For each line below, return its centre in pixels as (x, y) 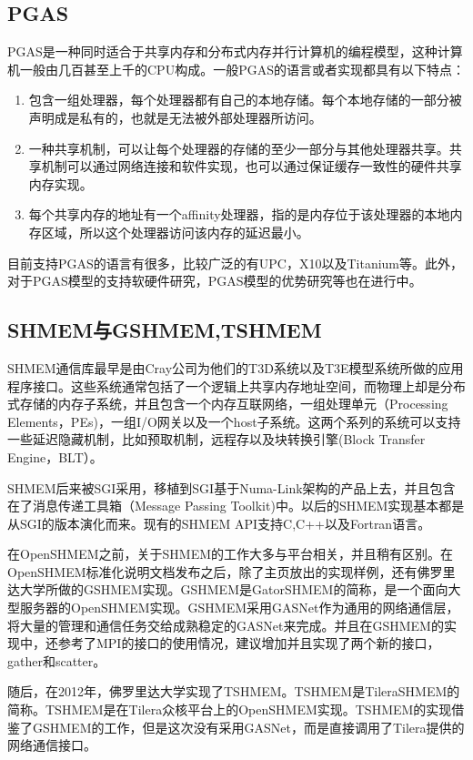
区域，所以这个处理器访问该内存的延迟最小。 (175, 232)
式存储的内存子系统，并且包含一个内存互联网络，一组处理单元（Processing (228, 404)
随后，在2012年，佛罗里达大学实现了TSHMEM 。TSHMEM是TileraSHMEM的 (234, 691)
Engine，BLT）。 (55, 456)
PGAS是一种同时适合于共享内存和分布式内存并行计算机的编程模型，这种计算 (235, 51)
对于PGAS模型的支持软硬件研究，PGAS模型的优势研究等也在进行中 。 (215, 281)
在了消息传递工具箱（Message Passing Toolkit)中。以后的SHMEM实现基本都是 (236, 506)
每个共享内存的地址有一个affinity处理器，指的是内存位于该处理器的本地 (239, 214)
